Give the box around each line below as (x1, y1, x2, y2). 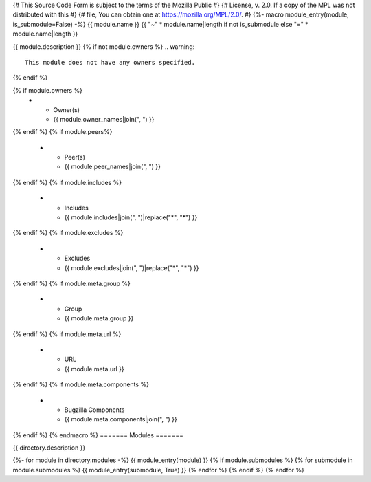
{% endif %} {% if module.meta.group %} (12, 279, 131, 287)
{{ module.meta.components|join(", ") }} (64, 415, 178, 424)
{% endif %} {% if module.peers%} (12, 128, 113, 136)
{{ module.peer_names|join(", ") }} (64, 162, 161, 171)
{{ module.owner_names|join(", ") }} (53, 115, 155, 123)
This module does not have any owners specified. (25, 58, 196, 66)
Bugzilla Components (64, 406, 125, 414)
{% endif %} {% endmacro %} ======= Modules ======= (12, 430, 184, 439)
